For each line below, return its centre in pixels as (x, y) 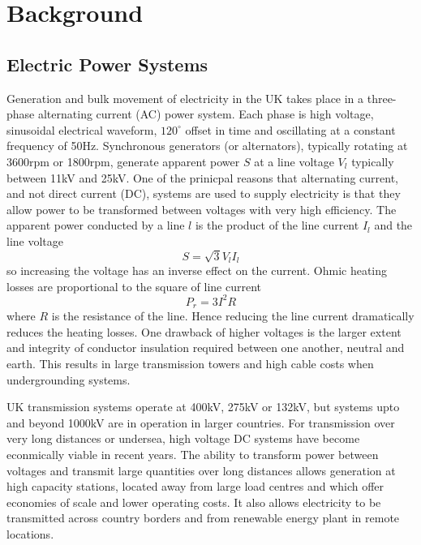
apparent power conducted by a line (96, 225)
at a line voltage (294, 161)
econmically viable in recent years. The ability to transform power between (193, 455)
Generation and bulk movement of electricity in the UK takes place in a (185, 98)
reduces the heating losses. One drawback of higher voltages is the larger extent (204, 331)
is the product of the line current (277, 225)
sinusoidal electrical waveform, (82, 129)
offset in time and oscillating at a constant (290, 129)
